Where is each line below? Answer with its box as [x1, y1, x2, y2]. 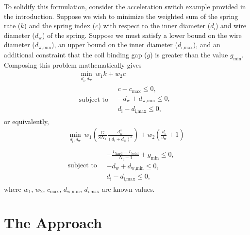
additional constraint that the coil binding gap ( [4, 49, 147, 59]
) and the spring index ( [24, 20, 96, 31]
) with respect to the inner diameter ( [98, 20, 211, 31]
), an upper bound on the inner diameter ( [51, 39, 178, 50]
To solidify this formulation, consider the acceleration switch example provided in [4, 1, 246, 11]
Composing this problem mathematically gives [4, 59, 142, 70]
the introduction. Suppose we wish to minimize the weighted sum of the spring [4, 11, 238, 21]
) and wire [215, 20, 247, 31]
